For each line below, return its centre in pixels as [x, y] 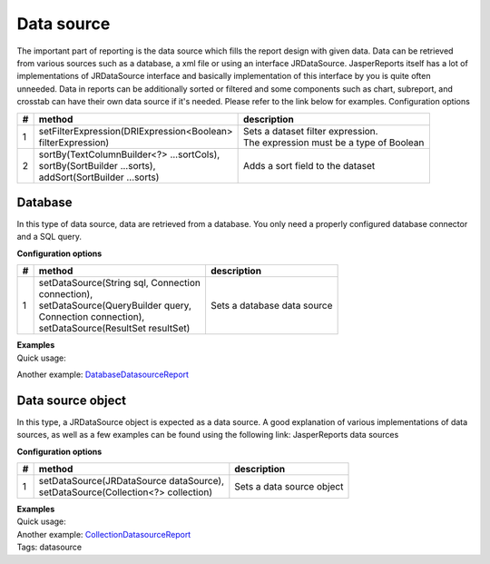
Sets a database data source [271, 306]
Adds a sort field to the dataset [309, 165]
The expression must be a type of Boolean [333, 143]
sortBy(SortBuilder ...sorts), [97, 165]
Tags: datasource [49, 547]
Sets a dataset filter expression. [310, 131]
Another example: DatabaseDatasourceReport [103, 374]
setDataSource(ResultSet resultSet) [114, 329]
